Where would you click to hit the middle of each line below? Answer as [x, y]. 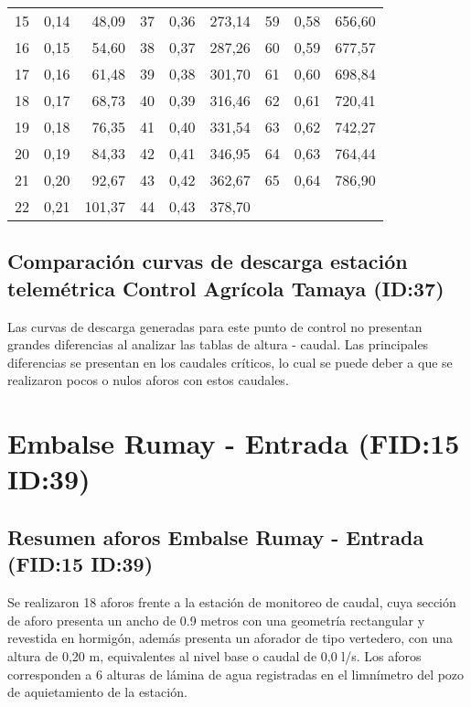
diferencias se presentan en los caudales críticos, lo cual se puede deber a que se [230, 362]
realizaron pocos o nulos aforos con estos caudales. [148, 380]
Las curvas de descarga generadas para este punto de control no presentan [215, 326]
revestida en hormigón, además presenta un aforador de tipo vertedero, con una [230, 638]
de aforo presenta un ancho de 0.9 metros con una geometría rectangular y [216, 620]
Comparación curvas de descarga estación [208, 261]
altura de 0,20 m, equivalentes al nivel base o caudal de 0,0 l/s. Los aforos [214, 655]
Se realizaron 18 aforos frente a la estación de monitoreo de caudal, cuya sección [232, 602]
